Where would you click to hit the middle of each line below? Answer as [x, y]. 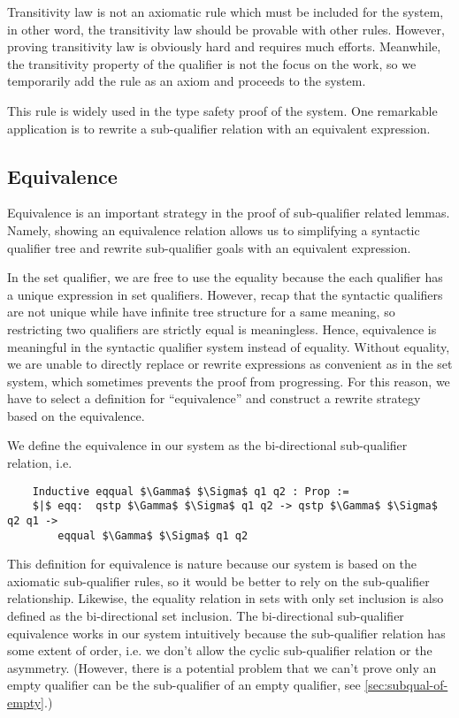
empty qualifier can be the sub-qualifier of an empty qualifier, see [184, 685]
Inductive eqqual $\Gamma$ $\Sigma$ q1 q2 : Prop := [191, 491]
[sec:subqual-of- [406, 685]
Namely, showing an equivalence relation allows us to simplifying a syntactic [214, 229]
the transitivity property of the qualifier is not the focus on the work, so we [212, 63]
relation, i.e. [40, 463]
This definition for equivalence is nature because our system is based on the [212, 564]
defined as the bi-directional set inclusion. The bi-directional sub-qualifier [206, 616]
